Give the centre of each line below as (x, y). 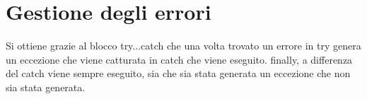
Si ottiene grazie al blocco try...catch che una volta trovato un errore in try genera (183, 46)
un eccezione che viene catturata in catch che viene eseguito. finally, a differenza (179, 59)
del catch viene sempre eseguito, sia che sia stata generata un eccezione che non (178, 73)
